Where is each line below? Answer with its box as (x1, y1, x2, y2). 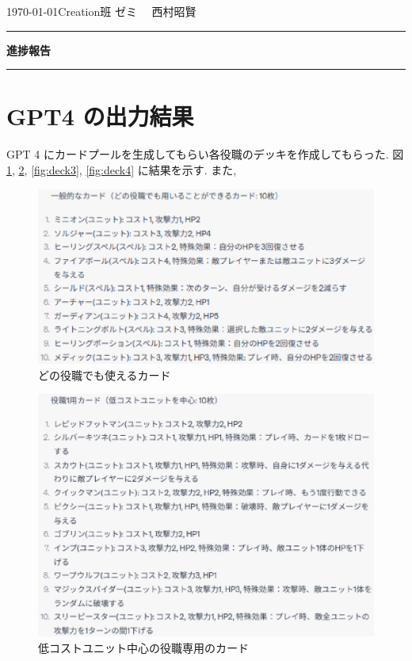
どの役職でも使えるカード (38, 366, 171, 383)
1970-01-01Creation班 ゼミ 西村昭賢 (6, 3, 196, 19)
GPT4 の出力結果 (6, 100, 194, 132)
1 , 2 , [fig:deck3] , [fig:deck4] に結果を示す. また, (6, 161, 237, 178)
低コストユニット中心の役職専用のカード (38, 639, 249, 655)
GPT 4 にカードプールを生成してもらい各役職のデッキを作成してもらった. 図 (6, 146, 404, 162)
